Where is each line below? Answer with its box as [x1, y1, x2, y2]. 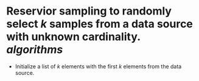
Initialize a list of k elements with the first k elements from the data [15, 62, 182, 70]
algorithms [6, 43, 63, 57]
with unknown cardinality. [6, 30, 141, 44]
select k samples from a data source [6, 17, 194, 31]
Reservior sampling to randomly [6, 4, 172, 18]
